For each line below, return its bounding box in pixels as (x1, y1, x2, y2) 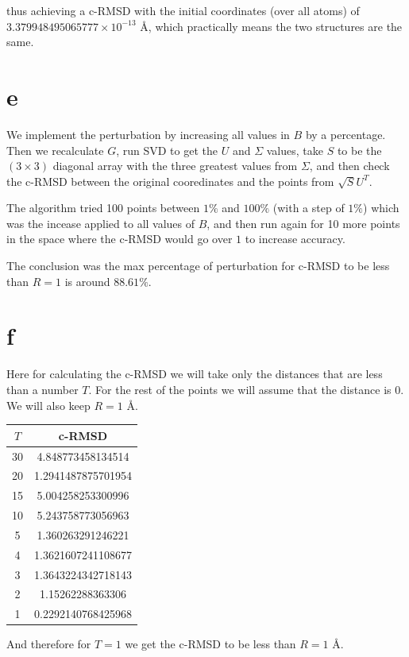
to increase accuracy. (245, 230, 345, 247)
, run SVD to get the (116, 141, 218, 158)
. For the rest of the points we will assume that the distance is (88, 381, 392, 397)
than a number (6, 381, 79, 397)
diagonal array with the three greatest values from (52, 157, 298, 174)
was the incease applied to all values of (6, 214, 195, 231)
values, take (266, 141, 323, 158)
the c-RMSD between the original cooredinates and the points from (6, 172, 334, 189)
